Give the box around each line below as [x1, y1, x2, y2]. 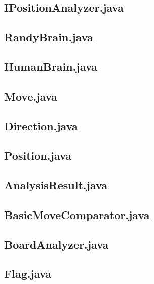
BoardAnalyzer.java [4, 236, 109, 252]
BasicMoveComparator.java [4, 206, 150, 222]
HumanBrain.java [4, 58, 97, 74]
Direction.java [4, 118, 78, 133]
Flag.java [4, 266, 51, 281]
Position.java [4, 148, 72, 163]
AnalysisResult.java [4, 177, 108, 193]
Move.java [4, 88, 57, 104]
